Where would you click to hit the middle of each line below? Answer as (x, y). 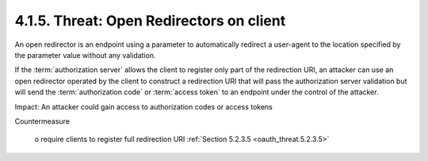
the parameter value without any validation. (85, 55)
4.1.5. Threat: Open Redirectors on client (150, 21)
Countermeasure (42, 121)
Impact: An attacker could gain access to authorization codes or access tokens (144, 106)
